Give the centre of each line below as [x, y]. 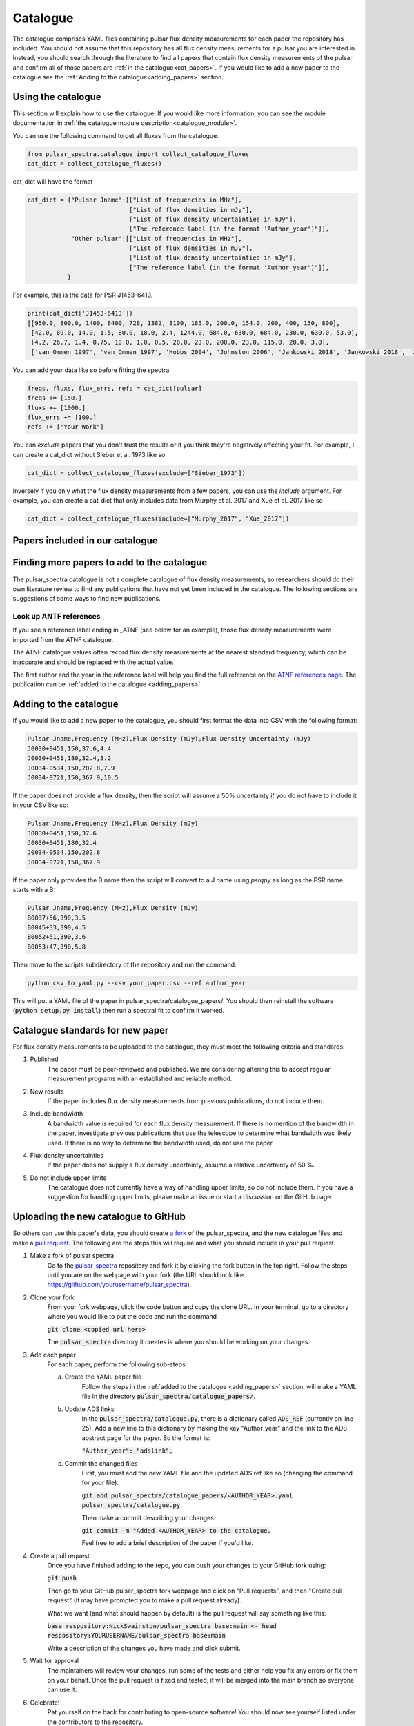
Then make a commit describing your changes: [149, 1517]
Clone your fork [52, 1297]
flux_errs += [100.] [62, 417]
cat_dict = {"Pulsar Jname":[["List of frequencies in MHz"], [135, 200]
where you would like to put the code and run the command [132, 1317]
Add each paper [53, 1355]
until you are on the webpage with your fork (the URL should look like [146, 1274]
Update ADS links [89, 1409]
